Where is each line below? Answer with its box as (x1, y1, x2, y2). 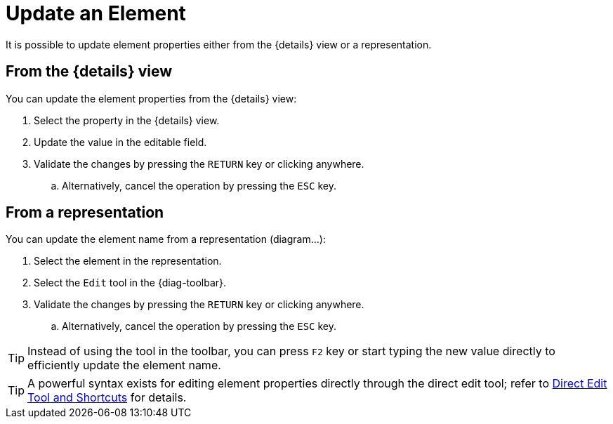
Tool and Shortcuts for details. (27, 390, 187, 405)
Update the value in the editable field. (34, 135, 207, 148)
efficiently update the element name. (27, 358, 221, 373)
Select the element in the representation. (34, 255, 222, 267)
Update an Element (6, 1, 186, 25)
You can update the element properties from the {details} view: (6, 92, 297, 105)
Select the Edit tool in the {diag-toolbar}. (34, 277, 227, 289)
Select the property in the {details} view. (34, 114, 220, 126)
